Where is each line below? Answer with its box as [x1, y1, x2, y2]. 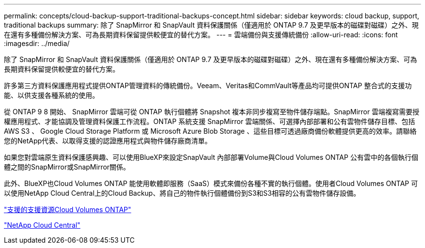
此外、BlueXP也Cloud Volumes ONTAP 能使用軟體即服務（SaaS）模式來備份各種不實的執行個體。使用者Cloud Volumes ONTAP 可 [4, 179, 418, 187]
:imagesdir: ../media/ [4, 39, 70, 47]
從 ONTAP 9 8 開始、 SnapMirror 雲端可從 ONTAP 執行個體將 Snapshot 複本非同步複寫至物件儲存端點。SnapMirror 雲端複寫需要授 [4, 108, 420, 116]
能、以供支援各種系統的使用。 [4, 91, 99, 99]
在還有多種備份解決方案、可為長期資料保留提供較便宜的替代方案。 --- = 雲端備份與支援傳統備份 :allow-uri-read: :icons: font [4, 31, 398, 39]
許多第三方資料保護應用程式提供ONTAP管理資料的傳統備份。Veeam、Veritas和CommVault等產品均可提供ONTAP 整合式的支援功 [4, 81, 412, 90]
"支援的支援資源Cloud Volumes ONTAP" [4, 205, 131, 214]
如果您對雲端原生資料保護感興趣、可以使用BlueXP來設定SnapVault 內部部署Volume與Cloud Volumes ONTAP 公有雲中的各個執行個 [4, 153, 418, 161]
